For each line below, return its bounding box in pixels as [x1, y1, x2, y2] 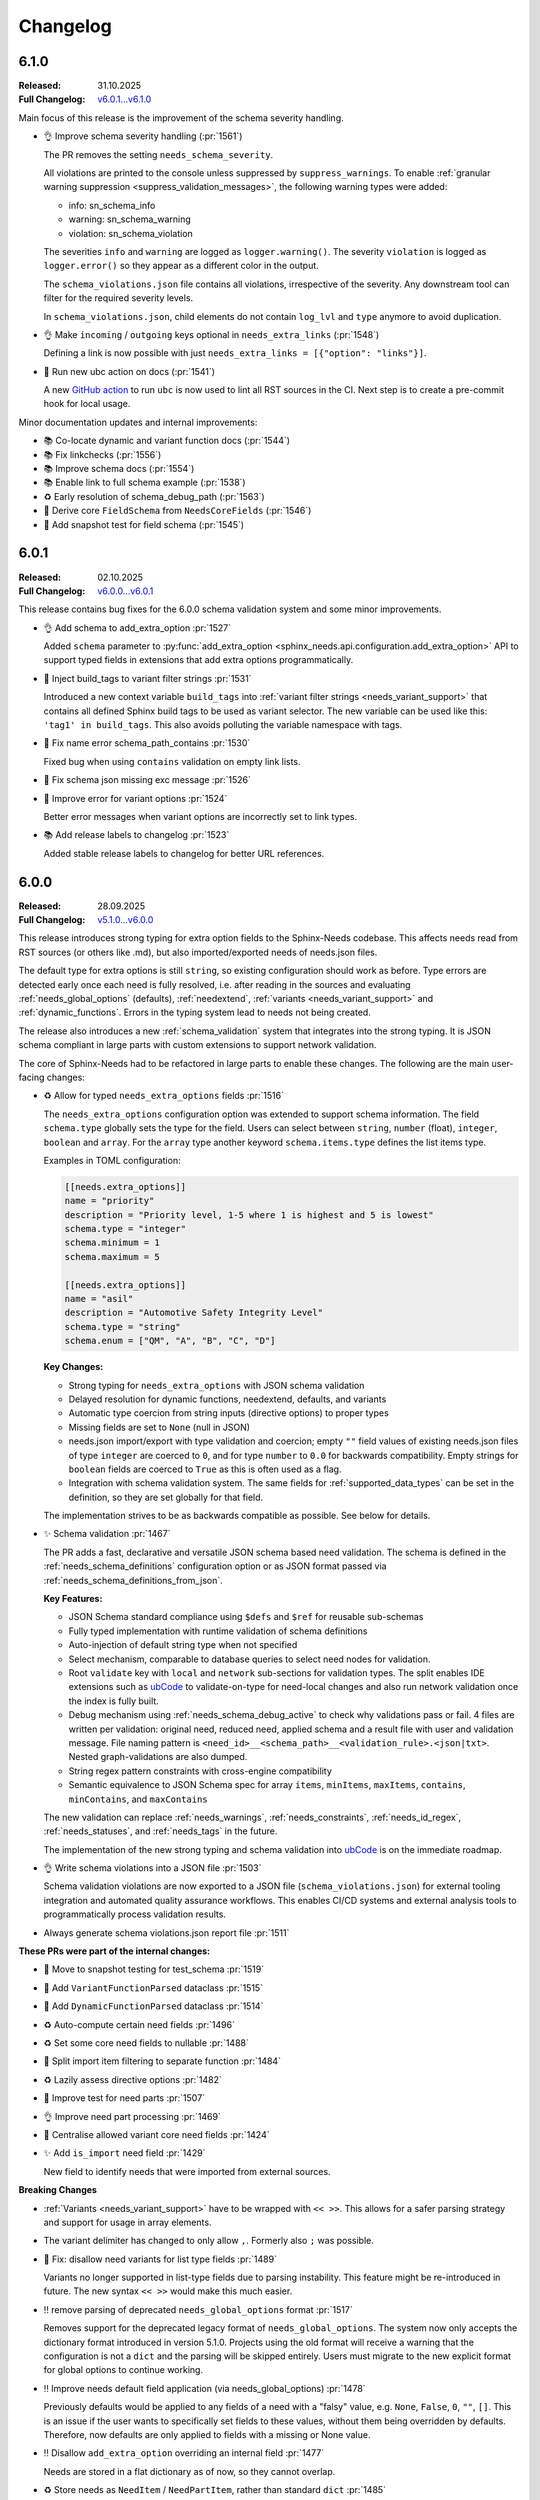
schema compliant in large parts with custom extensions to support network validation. [18, 1039, 377, 1051]
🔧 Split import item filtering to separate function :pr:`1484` [43, 2055, 282, 2067]
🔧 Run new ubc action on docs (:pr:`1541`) [43, 365, 215, 377]
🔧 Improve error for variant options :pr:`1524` [43, 792, 228, 804]
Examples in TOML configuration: [43, 1154, 181, 1166]
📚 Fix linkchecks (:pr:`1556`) [43, 448, 162, 460]
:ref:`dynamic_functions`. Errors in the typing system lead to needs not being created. [18, 1006, 372, 1019]
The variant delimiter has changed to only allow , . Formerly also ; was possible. [43, 2235, 375, 2247]
